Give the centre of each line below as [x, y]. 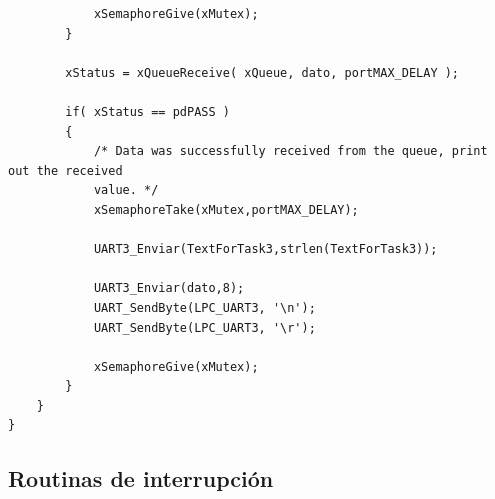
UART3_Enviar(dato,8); [169, 288]
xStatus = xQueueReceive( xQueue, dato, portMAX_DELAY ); [262, 72]
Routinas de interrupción [141, 478]
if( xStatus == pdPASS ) [147, 111]
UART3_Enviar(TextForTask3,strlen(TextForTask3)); [265, 249]
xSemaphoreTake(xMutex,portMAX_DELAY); [226, 209]
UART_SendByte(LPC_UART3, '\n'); [204, 307]
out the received [65, 170]
